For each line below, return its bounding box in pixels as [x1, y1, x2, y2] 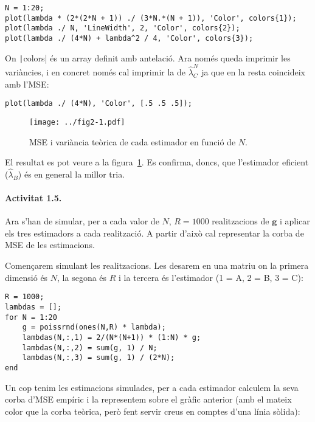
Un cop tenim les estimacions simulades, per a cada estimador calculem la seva [5, 381, 299, 393]
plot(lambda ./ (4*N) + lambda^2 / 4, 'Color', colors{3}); [5, 33, 254, 43]
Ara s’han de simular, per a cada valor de [5, 215, 159, 227]
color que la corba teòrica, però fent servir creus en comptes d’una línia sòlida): [5, 404, 300, 417]
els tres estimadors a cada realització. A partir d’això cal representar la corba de [5, 226, 304, 239]
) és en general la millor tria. [18, 167, 125, 180]
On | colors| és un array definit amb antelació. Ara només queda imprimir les [5, 51, 291, 64]
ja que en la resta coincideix [201, 66, 305, 78]
